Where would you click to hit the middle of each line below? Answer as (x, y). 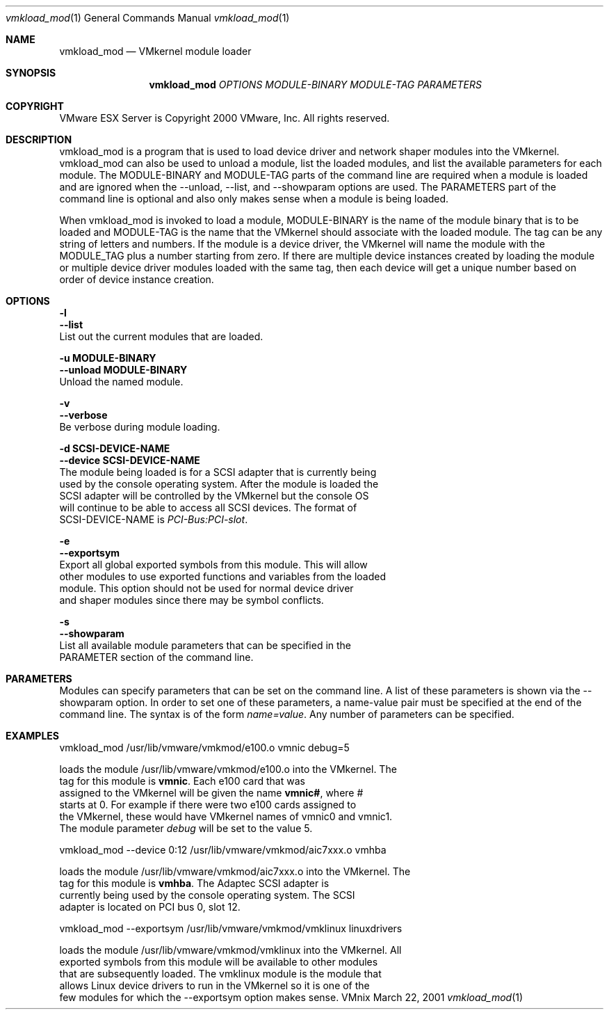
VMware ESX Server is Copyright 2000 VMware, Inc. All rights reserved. (225, 118)
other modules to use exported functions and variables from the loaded (222, 576)
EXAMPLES (32, 736)
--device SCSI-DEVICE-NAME (130, 460)
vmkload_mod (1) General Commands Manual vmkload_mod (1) (148, 18)
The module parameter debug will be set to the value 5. (186, 828)
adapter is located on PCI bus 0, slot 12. (150, 907)
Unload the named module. (121, 382)
